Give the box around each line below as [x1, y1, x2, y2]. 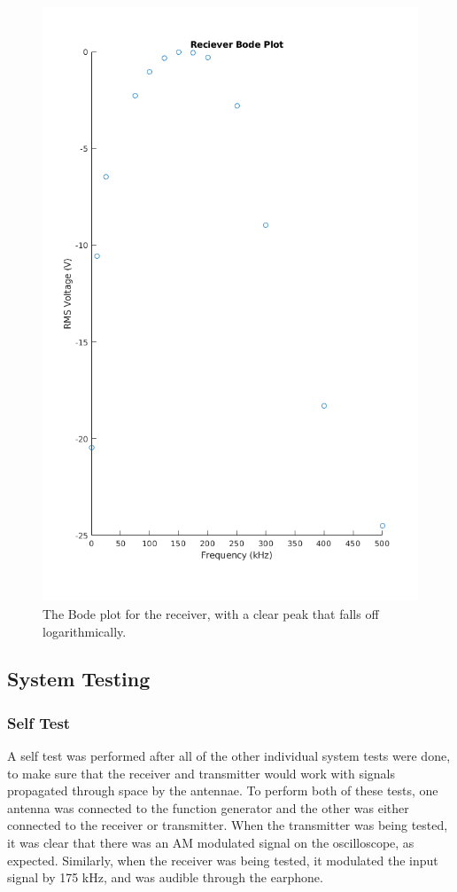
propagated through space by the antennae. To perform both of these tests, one [7, 781, 438, 800]
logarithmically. [43, 622, 127, 640]
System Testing [7, 665, 151, 692]
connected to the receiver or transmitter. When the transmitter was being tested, [7, 816, 448, 834]
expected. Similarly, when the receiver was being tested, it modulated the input [7, 850, 438, 869]
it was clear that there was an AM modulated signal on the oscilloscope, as [7, 833, 414, 852]
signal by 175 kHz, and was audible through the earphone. [7, 868, 323, 887]
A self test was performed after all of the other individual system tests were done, [7, 747, 451, 765]
